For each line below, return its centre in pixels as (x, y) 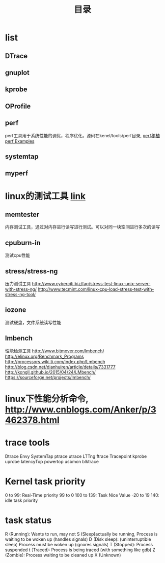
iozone (16, 310)
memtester (22, 214)
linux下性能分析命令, (47, 398)
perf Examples (20, 141)
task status (28, 520)
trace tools (27, 442)
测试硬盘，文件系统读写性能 (33, 322)
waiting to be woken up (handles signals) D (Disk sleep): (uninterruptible (78, 539)
